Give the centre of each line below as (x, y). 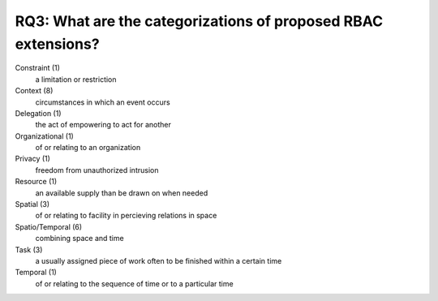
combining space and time (80, 239)
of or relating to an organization (88, 148)
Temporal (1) (36, 273)
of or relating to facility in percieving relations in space (126, 216)
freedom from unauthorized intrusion (97, 170)
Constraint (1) (38, 68)
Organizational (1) (45, 136)
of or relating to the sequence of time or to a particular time (135, 283)
